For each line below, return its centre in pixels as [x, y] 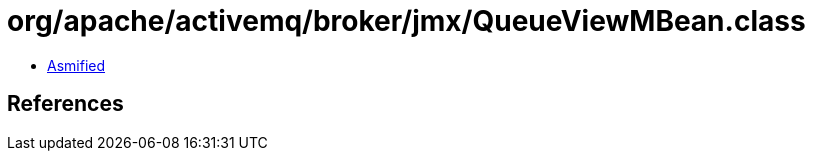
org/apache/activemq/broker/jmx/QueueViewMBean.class [406, 21]
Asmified [76, 65]
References [65, 104]
